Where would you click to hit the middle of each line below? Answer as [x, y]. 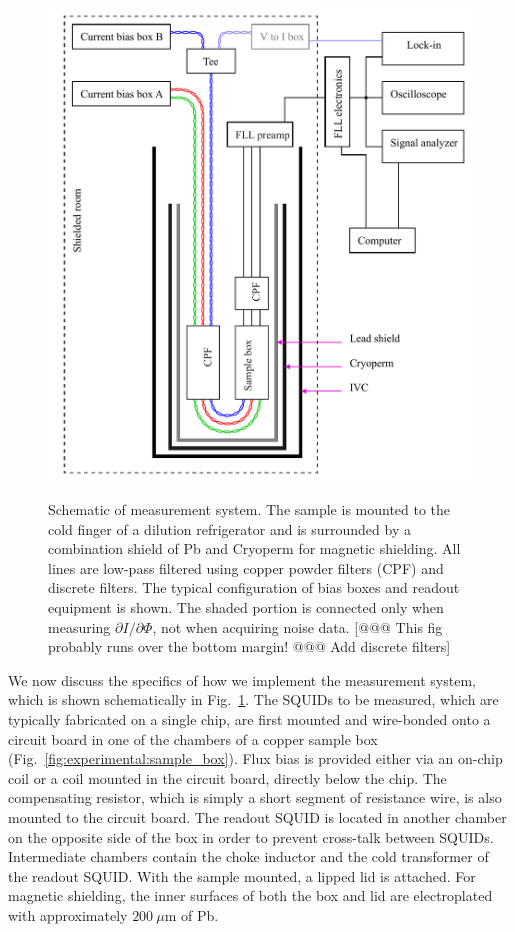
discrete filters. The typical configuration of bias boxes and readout [254, 587]
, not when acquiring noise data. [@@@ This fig [297, 626]
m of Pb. [191, 914]
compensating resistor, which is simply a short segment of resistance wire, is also [255, 797]
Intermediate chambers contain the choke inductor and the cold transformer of [248, 856]
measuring [79, 626]
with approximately [68, 914]
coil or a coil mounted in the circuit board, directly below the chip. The [227, 777]
